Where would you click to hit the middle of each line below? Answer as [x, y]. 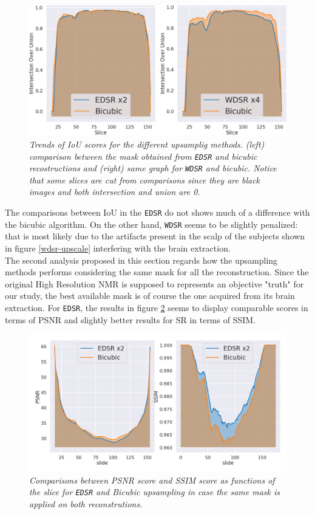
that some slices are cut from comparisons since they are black [145, 180]
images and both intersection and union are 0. [115, 192]
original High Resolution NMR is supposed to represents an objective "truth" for [154, 283]
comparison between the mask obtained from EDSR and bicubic [143, 156]
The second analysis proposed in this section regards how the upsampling [141, 260]
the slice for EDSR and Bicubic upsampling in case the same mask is [155, 492]
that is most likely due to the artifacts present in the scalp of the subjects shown [155, 236]
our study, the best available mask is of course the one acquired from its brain [150, 296]
